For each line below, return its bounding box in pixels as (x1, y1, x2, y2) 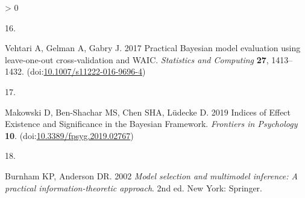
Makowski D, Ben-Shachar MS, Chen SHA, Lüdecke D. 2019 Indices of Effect (5, 105, 291, 118)
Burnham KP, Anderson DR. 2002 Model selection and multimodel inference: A (5, 169, 298, 182)
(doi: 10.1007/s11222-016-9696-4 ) (27, 65, 146, 78)
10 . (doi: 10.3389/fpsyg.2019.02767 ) (5, 129, 134, 141)
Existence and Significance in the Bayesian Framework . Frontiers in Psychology (5, 117, 298, 130)
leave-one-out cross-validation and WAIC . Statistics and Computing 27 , (5, 53, 269, 66)
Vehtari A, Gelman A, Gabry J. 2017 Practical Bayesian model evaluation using (5, 42, 301, 54)
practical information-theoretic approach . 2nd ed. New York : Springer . (5, 181, 263, 194)
